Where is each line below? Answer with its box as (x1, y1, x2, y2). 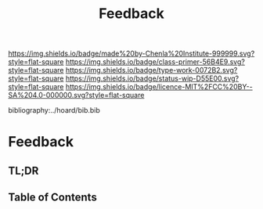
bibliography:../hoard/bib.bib (8, 106, 100, 115)
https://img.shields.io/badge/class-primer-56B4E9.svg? (65, 57, 245, 67)
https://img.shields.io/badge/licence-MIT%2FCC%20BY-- (65, 82, 253, 92)
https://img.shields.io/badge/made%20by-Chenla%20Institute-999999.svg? (8, 49, 255, 59)
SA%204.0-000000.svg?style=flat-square (8, 91, 145, 100)
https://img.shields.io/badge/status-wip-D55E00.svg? (65, 74, 240, 83)
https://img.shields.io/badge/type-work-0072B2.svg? (65, 66, 238, 75)
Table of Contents (8, 191, 98, 204)
